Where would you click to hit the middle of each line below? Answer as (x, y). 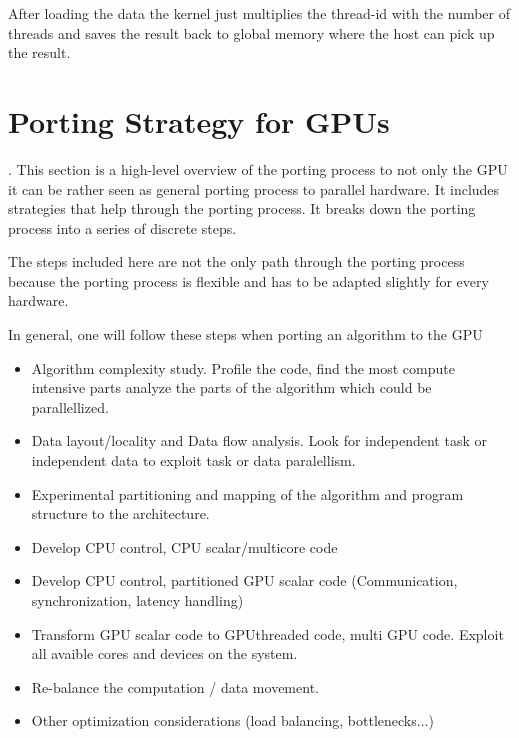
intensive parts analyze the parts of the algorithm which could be (231, 387)
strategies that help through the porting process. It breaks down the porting (242, 208)
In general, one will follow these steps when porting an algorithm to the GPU (245, 334)
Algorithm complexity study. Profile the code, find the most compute (243, 367)
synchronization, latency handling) (137, 600)
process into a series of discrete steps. (122, 227)
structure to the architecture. (120, 513)
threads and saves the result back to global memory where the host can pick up (251, 32)
